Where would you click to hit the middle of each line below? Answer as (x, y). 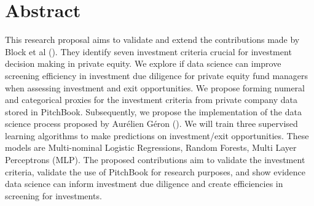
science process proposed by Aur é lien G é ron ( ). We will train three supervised (151, 124)
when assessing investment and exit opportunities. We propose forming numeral (155, 87)
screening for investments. (53, 195)
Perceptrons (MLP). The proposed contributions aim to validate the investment (155, 160)
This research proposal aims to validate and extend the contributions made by (152, 40)
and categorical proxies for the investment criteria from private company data (151, 100)
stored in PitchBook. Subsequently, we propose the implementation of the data (153, 111)
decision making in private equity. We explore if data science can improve (143, 63)
